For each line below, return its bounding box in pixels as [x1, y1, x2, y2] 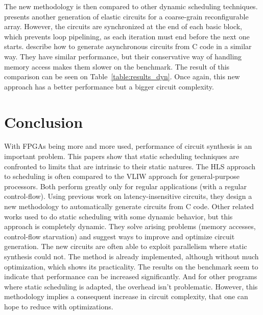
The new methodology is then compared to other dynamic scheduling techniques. [4, 1, 258, 11]
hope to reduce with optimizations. [4, 301, 113, 311]
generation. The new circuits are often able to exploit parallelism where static [4, 241, 247, 252]
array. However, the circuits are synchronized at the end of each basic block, [4, 21, 242, 32]
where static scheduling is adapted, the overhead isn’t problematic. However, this [4, 281, 258, 291]
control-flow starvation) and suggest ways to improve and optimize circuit [4, 231, 235, 241]
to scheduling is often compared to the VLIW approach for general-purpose [4, 171, 240, 182]
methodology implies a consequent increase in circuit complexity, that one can [4, 291, 248, 302]
